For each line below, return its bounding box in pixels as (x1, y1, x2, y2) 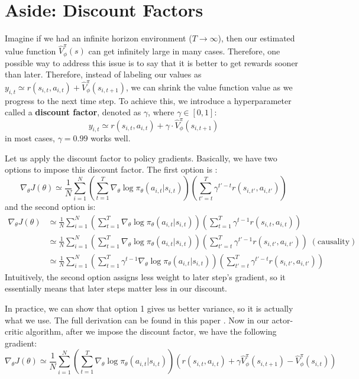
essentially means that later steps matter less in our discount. (5, 282, 227, 294)
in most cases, (5, 132, 55, 144)
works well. (90, 132, 131, 144)
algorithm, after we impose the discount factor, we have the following (25, 325, 277, 338)
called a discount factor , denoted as (5, 106, 141, 118)
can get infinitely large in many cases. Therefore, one (88, 44, 280, 57)
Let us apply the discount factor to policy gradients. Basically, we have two (5, 151, 277, 164)
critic (5, 325, 24, 338)
